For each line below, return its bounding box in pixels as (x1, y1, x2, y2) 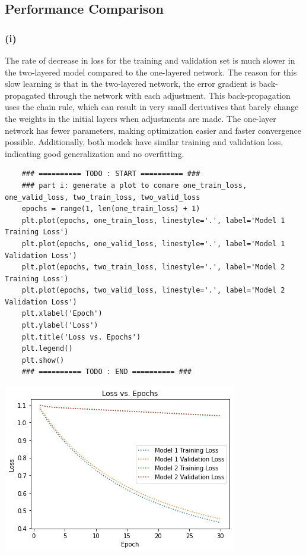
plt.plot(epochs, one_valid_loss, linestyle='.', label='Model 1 (21, 239, 285, 248)
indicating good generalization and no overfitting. (5, 147, 184, 159)
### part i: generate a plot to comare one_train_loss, (21, 181, 247, 190)
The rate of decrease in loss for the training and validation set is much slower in (5, 54, 295, 66)
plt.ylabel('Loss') (21, 321, 98, 330)
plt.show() (21, 356, 65, 365)
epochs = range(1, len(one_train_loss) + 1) (21, 205, 200, 213)
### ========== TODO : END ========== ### (21, 367, 192, 376)
